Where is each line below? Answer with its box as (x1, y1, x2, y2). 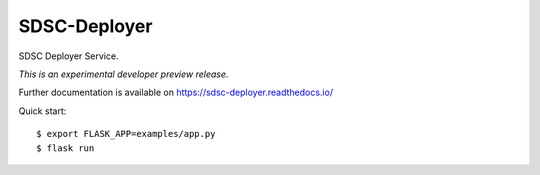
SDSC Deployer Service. (18, 50, 119, 62)
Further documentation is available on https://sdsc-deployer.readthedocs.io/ (18, 86, 334, 99)
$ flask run (36, 142, 95, 154)
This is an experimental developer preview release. (18, 68, 229, 80)
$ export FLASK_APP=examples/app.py (36, 128, 216, 140)
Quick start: (18, 105, 67, 117)
